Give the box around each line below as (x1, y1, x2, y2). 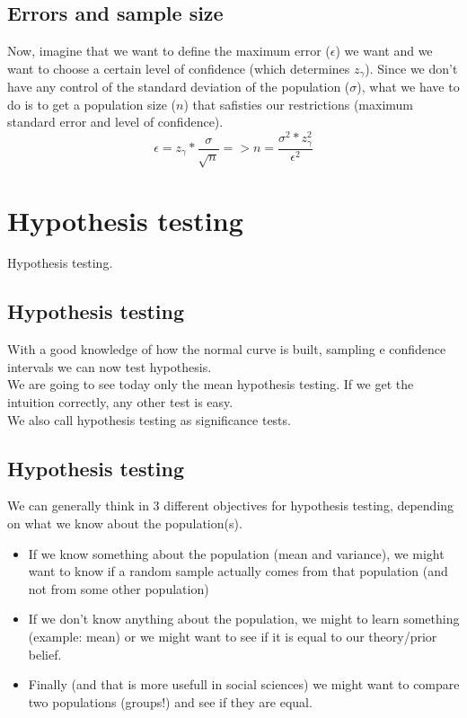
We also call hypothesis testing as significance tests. (7, 410, 291, 429)
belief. (28, 644, 62, 663)
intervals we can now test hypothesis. (7, 357, 212, 376)
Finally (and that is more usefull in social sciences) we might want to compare (28, 675, 460, 694)
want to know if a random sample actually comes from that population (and (28, 562, 448, 581)
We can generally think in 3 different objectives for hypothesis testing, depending (7, 496, 454, 515)
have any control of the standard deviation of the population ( (7, 77, 350, 96)
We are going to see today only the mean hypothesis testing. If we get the (7, 375, 414, 394)
